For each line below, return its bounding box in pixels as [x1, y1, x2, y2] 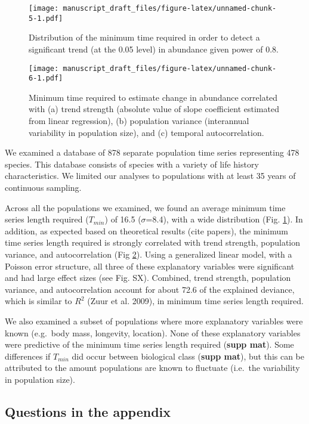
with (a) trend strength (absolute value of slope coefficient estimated [29, 103, 279, 115]
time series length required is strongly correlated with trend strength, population [5, 236, 301, 249]
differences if [5, 349, 51, 362]
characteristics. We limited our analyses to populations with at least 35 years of [5, 169, 296, 182]
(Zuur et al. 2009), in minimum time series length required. [87, 295, 304, 307]
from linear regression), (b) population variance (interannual [29, 114, 249, 126]
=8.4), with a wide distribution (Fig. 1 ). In [146, 213, 303, 225]
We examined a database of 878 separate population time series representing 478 [5, 146, 299, 159]
